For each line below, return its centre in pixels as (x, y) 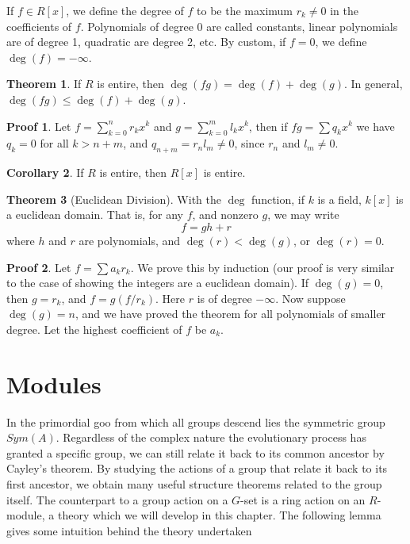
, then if (268, 126)
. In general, (374, 84)
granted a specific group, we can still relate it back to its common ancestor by (195, 452)
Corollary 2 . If (45, 172)
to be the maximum (245, 10)
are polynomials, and (130, 240)
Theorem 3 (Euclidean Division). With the (114, 199)
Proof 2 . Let (39, 267)
